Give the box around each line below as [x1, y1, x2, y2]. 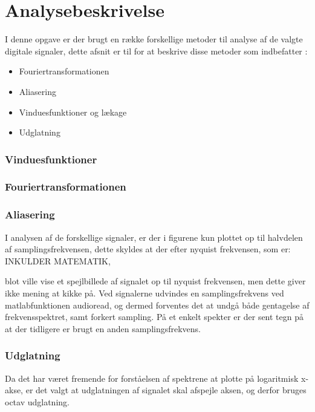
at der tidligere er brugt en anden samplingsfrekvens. [5, 322, 201, 335]
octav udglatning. [5, 395, 70, 408]
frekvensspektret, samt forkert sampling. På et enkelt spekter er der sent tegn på [5, 310, 304, 323]
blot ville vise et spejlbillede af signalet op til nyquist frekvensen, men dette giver [5, 275, 306, 287]
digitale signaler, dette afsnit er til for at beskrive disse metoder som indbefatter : [5, 44, 308, 57]
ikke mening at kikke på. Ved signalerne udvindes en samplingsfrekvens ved [5, 286, 284, 299]
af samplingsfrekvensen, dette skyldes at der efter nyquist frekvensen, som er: [5, 243, 291, 255]
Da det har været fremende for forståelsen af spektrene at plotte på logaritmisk [5, 371, 299, 384]
